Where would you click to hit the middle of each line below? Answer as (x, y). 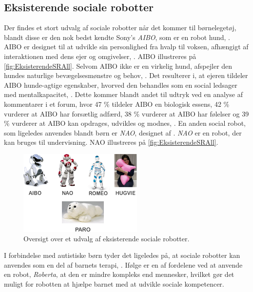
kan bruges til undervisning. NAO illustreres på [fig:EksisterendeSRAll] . (111, 142)
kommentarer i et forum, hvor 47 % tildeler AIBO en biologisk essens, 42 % (117, 104)
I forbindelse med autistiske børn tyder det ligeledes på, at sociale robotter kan (122, 255)
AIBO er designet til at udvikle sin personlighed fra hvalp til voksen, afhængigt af (126, 47)
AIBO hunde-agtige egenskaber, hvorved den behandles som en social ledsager (121, 85)
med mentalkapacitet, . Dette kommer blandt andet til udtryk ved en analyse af (123, 94)
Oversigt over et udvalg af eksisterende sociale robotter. (107, 239)
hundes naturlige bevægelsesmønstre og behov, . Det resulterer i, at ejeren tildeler (126, 75)
